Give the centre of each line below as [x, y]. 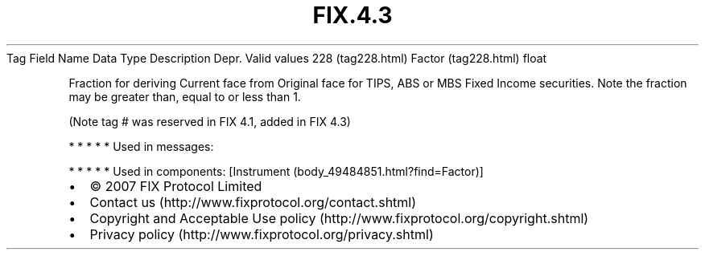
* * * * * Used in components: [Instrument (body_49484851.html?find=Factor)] [276, 171]
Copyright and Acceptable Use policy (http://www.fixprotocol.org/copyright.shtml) [339, 218]
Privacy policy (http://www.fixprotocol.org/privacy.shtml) [262, 234]
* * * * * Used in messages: [141, 146]
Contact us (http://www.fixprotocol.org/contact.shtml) [253, 202]
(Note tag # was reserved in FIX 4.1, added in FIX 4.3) [210, 121]
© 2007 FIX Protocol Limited [176, 186]
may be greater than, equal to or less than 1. [185, 96]
